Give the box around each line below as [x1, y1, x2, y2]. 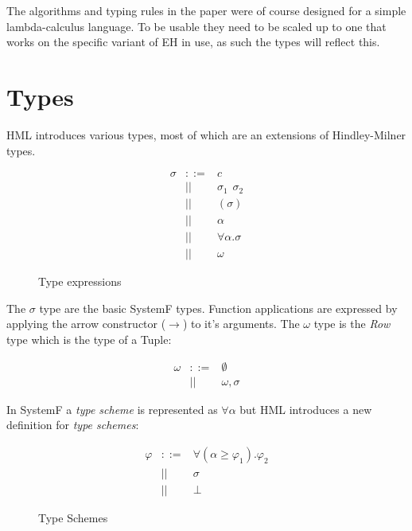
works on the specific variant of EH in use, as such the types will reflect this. [6, 33, 380, 50]
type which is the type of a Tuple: [6, 331, 172, 348]
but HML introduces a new [239, 400, 372, 417]
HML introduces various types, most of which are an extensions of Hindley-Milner [6, 126, 406, 143]
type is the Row [313, 315, 391, 332]
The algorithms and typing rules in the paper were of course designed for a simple [6, 2, 406, 18]
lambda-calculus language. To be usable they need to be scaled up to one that [6, 18, 387, 34]
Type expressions [38, 273, 122, 290]
